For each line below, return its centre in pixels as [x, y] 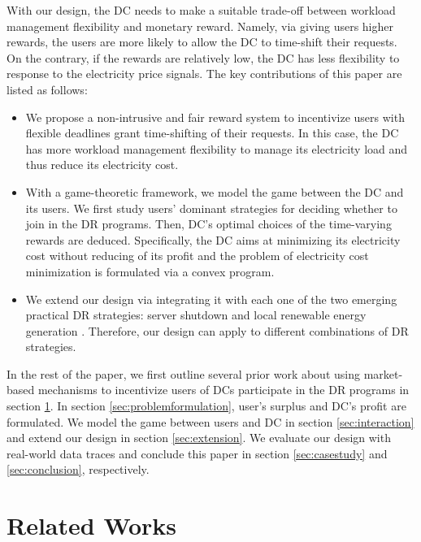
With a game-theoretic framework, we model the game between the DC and [215, 191]
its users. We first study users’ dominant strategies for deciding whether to [211, 208]
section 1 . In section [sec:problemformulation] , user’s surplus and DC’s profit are [206, 406]
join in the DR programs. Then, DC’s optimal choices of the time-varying [208, 224]
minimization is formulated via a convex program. [150, 271]
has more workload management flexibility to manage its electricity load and [217, 148]
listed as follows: [47, 89]
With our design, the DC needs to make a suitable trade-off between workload [201, 10]
